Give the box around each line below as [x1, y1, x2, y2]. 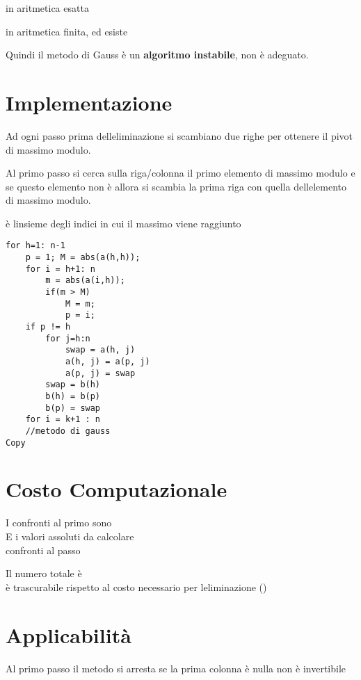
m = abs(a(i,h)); [45, 275, 125, 286]
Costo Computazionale [6, 475, 227, 503]
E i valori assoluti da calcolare [6, 529, 134, 543]
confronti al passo [6, 542, 81, 557]
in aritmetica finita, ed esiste [6, 24, 128, 38]
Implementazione [6, 88, 173, 116]
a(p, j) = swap [65, 368, 136, 378]
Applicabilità [6, 620, 131, 649]
